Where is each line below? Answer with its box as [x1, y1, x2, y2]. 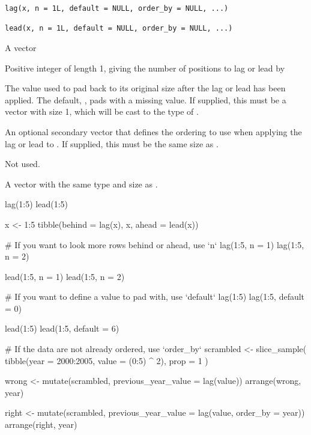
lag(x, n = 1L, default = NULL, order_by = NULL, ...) [5, 4, 229, 13]
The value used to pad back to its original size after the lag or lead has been [5, 82, 286, 94]
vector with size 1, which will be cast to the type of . [5, 105, 199, 118]
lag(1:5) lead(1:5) [5, 198, 68, 210]
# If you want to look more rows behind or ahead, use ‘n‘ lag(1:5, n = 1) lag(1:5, [5, 238, 304, 251]
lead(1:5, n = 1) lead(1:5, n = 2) [5, 270, 125, 282]
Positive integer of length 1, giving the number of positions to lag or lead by [5, 61, 285, 74]
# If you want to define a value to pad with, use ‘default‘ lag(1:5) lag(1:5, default [5, 290, 305, 303]
